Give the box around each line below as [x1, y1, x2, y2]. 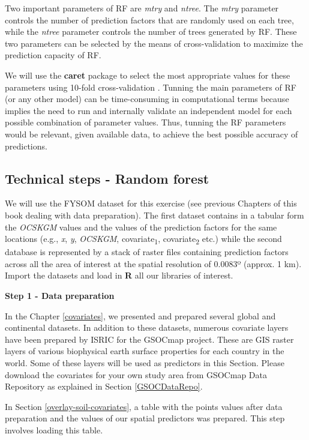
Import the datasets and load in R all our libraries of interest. [5, 269, 233, 282]
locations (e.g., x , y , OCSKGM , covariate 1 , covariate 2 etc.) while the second [5, 232, 282, 246]
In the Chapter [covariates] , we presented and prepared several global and [5, 309, 276, 322]
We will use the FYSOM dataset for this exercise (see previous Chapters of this [5, 197, 297, 209]
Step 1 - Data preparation [5, 289, 115, 302]
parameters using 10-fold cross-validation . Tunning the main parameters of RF [5, 80, 296, 93]
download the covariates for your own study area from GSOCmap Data [5, 368, 267, 381]
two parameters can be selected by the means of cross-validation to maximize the [5, 37, 303, 49]
